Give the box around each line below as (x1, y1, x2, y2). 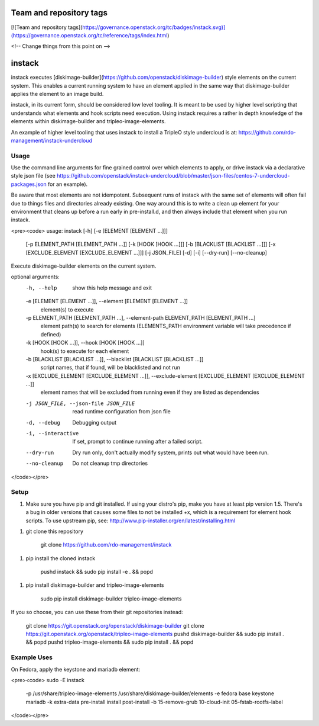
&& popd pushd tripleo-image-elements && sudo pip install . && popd (25, 638, 194, 645)
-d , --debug (25, 419, 60, 426)
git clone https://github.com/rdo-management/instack (40, 541, 172, 548)
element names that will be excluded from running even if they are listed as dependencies (40, 388, 259, 396)
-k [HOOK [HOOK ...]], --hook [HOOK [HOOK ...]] (25, 339, 145, 346)
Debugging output (72, 419, 117, 426)
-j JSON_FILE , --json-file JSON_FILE (25, 400, 135, 407)
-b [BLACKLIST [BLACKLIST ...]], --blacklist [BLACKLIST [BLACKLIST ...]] (25, 355, 204, 362)
